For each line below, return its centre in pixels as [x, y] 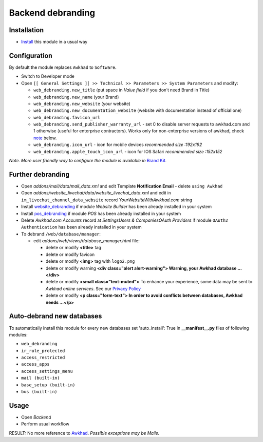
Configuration [31, 55]
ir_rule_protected [43, 351]
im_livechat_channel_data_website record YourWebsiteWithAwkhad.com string [107, 200]
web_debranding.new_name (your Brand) [76, 97]
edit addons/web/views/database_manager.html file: [86, 241]
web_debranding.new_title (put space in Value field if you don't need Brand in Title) [122, 90]
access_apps [35, 364]
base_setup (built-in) [48, 385]
